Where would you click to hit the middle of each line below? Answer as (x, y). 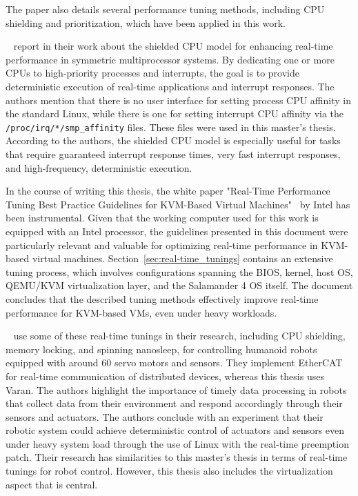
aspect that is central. (52, 484)
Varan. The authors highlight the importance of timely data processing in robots (176, 389)
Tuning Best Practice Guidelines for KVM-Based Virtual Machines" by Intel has (178, 204)
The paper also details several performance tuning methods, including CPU (165, 9)
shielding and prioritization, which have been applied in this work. (146, 22)
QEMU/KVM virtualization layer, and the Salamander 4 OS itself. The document (179, 285)
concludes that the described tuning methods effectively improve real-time (162, 298)
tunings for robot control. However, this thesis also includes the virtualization (169, 471)
